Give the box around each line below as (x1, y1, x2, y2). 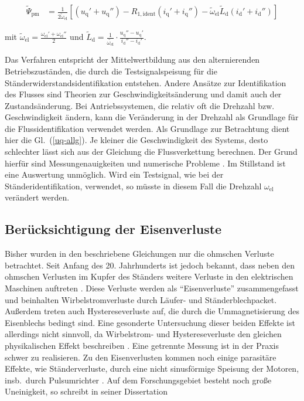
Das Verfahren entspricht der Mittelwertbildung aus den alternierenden (5, 53, 260, 66)
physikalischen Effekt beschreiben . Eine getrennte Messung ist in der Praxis (5, 339, 279, 351)
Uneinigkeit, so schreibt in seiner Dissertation (5, 385, 168, 397)
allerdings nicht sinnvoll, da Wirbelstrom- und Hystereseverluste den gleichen (5, 328, 282, 340)
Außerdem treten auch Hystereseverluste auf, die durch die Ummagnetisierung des (5, 305, 300, 317)
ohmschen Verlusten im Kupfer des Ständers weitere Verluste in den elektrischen (5, 270, 293, 283)
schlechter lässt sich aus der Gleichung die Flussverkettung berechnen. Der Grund (5, 145, 298, 158)
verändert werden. (5, 191, 70, 203)
